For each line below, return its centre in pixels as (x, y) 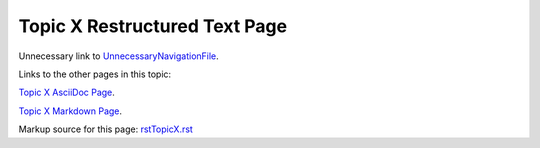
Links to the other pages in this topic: (95, 74)
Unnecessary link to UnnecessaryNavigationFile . (118, 56)
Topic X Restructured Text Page (153, 26)
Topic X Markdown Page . (70, 111)
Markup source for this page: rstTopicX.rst (106, 129)
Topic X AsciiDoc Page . (66, 92)
